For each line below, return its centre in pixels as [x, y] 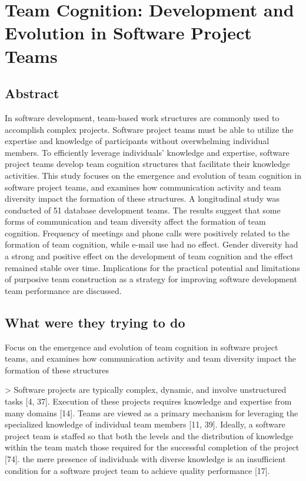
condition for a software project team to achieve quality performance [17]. [137, 470]
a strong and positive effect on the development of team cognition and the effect [149, 256]
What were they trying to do [95, 322]
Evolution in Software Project [128, 33]
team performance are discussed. [63, 290]
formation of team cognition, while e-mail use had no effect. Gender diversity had [152, 244]
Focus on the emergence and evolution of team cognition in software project [142, 347]
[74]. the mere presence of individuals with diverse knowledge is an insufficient [145, 459]
